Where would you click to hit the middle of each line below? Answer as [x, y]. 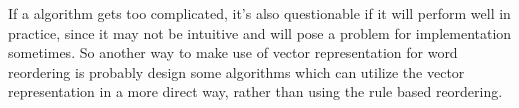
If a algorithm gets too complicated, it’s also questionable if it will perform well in [259, 13]
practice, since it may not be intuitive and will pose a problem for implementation [260, 32]
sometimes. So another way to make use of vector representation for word [233, 52]
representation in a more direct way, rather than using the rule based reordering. [255, 91]
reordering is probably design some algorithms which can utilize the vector [236, 71]
